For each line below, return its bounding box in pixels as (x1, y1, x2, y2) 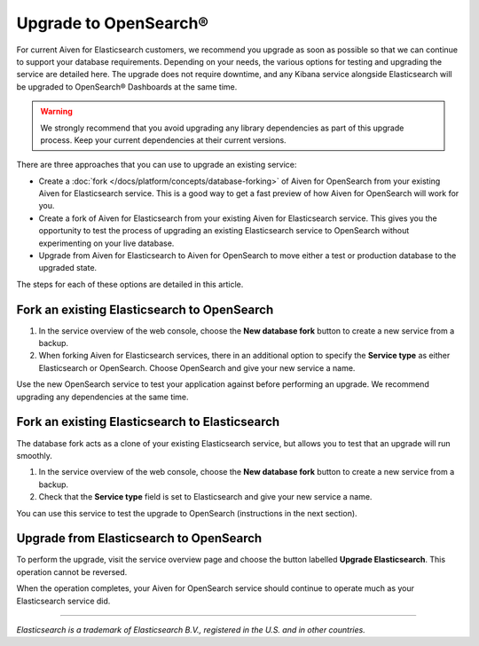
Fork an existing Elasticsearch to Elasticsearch (16, 414, 280, 429)
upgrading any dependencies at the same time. (16, 391, 190, 402)
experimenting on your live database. (38, 238, 175, 248)
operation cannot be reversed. (16, 566, 128, 577)
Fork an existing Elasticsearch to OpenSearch (16, 302, 274, 317)
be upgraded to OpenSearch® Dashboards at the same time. (16, 81, 238, 92)
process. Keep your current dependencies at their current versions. (40, 134, 287, 146)
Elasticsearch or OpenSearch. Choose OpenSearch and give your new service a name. (38, 362, 356, 373)
